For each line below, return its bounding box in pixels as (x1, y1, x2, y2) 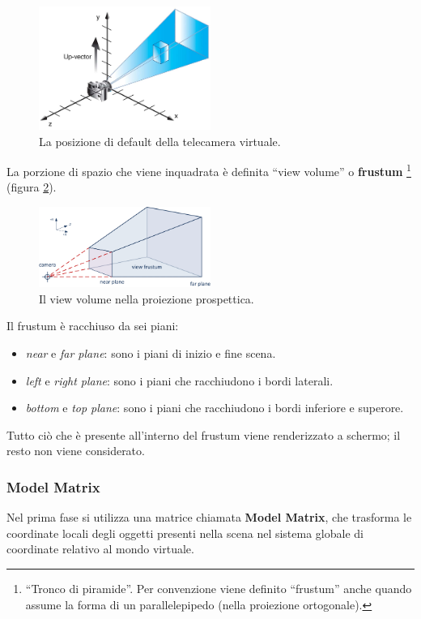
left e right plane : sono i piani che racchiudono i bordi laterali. (25, 372, 334, 389)
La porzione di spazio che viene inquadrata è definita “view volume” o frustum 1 (6, 161, 411, 179)
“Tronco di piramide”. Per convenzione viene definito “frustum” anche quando (25, 580, 412, 597)
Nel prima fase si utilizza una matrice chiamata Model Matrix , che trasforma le (6, 509, 412, 526)
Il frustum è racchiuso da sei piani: (6, 317, 179, 334)
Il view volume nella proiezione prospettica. (39, 290, 254, 307)
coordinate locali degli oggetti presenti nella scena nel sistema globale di (6, 524, 364, 541)
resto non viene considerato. (6, 442, 145, 459)
